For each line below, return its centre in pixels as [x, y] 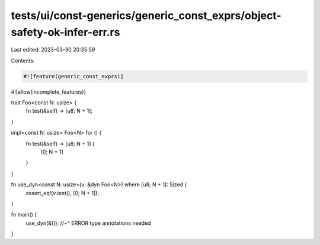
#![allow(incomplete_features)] [48, 91]
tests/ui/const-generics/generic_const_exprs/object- [146, 15]
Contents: [23, 61]
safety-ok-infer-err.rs [65, 32]
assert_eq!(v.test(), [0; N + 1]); [63, 193]
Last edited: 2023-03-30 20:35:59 [53, 50]
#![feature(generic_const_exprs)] [73, 76]
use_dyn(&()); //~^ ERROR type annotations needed [88, 223]
